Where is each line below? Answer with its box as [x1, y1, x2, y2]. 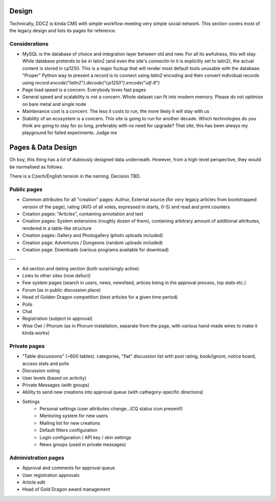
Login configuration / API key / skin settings [39, 434, 131, 440]
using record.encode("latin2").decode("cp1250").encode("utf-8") [22, 79, 160, 85]
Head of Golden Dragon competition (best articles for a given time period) [22, 294, 178, 300]
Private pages [9, 342, 45, 350]
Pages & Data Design [9, 143, 77, 152]
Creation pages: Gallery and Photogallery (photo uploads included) [22, 232, 164, 238]
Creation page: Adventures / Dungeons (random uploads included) [22, 239, 163, 246]
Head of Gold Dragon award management [22, 486, 110, 492]
